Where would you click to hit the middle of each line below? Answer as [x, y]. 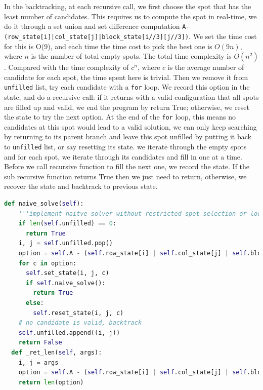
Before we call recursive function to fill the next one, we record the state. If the [127, 166]
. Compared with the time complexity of [67, 67]
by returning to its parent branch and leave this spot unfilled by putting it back [128, 136]
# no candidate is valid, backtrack [80, 323]
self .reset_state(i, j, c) [78, 313]
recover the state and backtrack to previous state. [81, 186]
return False [40, 343]
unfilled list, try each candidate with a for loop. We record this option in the [127, 87]
